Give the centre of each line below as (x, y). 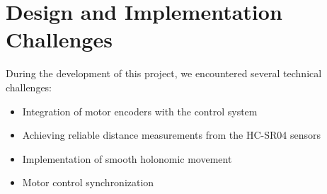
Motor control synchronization (88, 182)
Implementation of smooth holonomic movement (127, 158)
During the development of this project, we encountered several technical (164, 73)
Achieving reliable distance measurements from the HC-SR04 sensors (171, 135)
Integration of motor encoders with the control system (140, 111)
